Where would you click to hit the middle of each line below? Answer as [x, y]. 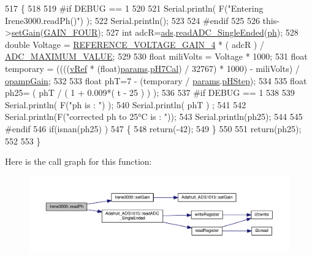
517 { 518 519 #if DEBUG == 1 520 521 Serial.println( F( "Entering [134, 8]
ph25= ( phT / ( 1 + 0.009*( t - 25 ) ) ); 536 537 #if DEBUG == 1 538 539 [150, 93]
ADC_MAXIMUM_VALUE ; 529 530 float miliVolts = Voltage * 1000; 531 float [156, 56]
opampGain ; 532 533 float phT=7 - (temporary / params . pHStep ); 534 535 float [156, 80]
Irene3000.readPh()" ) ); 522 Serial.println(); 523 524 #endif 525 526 [132, 20]
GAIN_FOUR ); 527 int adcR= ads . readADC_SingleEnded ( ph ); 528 [171, 32]
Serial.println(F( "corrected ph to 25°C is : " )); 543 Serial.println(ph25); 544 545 [154, 117]
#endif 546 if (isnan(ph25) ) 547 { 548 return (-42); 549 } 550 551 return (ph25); [153, 128]
